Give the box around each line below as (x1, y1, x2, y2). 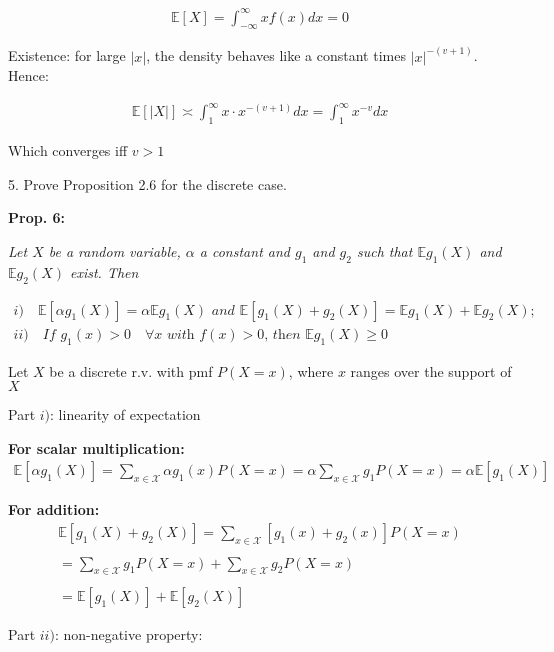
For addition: (8, 499, 100, 520)
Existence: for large (8, 45, 126, 66)
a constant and (199, 241, 290, 262)
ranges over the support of (350, 360, 512, 381)
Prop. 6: (8, 207, 65, 228)
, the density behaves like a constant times (146, 45, 406, 66)
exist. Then (70, 261, 139, 282)
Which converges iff (8, 140, 128, 161)
